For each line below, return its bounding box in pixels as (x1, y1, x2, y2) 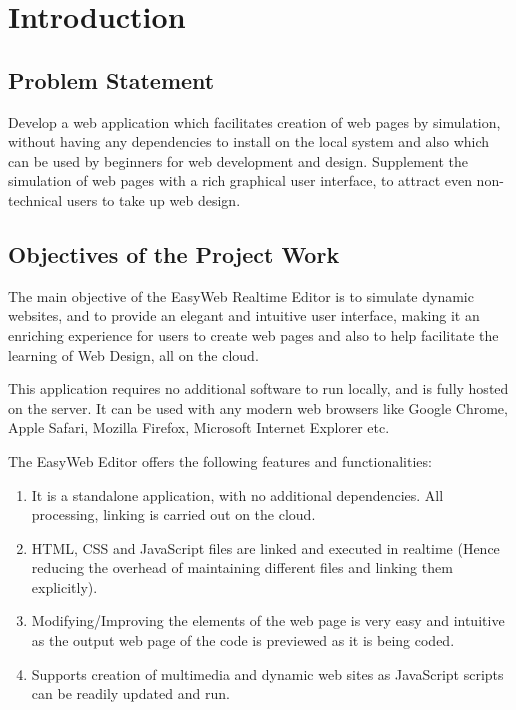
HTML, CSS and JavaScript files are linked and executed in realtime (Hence (31, 537, 500, 558)
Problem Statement (8, 64, 215, 95)
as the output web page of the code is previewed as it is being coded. (31, 630, 455, 651)
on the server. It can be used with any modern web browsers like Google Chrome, (8, 397, 508, 418)
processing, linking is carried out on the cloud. (31, 504, 316, 525)
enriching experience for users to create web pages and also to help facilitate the (8, 324, 499, 345)
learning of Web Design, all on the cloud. (8, 344, 259, 365)
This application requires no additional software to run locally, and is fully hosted (8, 378, 509, 399)
